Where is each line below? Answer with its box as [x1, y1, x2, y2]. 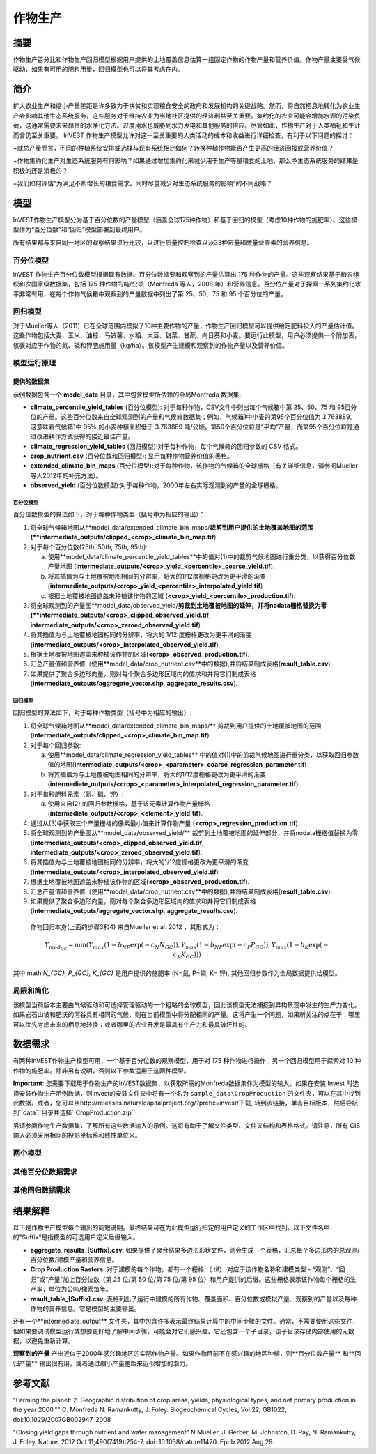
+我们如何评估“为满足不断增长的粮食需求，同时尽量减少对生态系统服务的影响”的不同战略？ [13, 179, 273, 188]
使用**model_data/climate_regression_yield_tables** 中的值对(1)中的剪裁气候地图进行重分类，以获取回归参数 [47, 751, 359, 759]
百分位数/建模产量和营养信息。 [30, 1255, 118, 1264]
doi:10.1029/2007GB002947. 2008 [13, 1415, 111, 1423]
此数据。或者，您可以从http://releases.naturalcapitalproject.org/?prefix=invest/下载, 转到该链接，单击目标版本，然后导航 [13, 1099, 359, 1107]
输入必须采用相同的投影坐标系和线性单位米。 [13, 1131, 141, 1140]
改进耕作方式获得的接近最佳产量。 [36, 432, 134, 441]
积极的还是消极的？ [13, 166, 68, 174]
